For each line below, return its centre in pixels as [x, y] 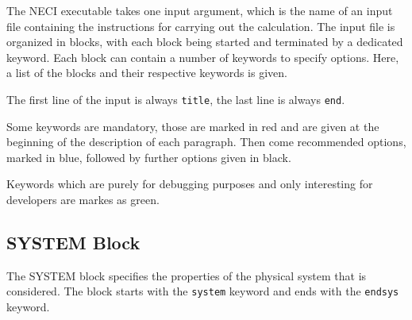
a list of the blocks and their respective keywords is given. [147, 73]
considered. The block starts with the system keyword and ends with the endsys [203, 291]
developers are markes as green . [83, 199]
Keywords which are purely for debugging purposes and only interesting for [190, 184]
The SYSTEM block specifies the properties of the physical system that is [187, 275]
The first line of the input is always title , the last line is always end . [176, 99]
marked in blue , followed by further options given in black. [149, 157]
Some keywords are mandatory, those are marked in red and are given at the [193, 126]
